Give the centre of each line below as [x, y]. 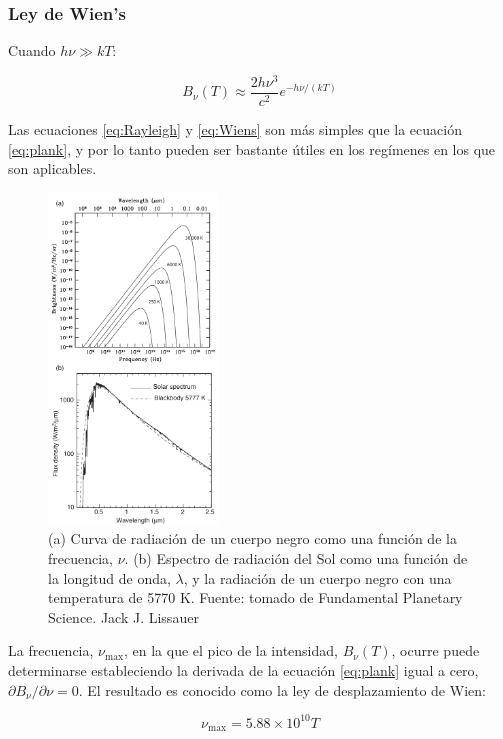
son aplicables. [52, 168]
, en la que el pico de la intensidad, [231, 650]
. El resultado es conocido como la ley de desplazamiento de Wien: [282, 689]
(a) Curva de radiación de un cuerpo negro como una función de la [252, 538]
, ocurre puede [435, 650]
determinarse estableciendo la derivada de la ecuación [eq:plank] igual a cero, [243, 669]
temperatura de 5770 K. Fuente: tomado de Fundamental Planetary [255, 597]
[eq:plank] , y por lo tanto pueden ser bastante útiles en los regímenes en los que [252, 148]
